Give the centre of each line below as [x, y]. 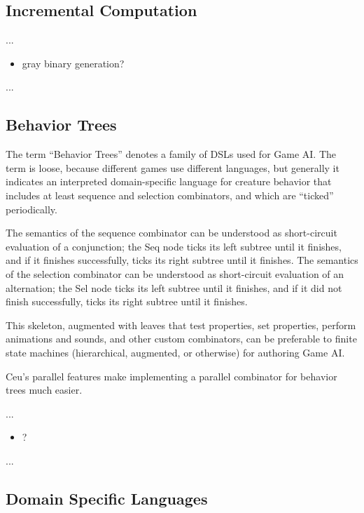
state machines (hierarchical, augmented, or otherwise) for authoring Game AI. [175, 352]
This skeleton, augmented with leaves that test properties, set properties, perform [181, 325]
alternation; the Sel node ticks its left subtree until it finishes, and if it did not [174, 287]
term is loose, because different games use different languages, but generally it [173, 167]
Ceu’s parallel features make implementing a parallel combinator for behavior [171, 376]
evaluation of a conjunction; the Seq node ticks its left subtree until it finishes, [174, 246]
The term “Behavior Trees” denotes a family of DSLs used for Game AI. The [171, 154]
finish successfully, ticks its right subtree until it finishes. [127, 301]
